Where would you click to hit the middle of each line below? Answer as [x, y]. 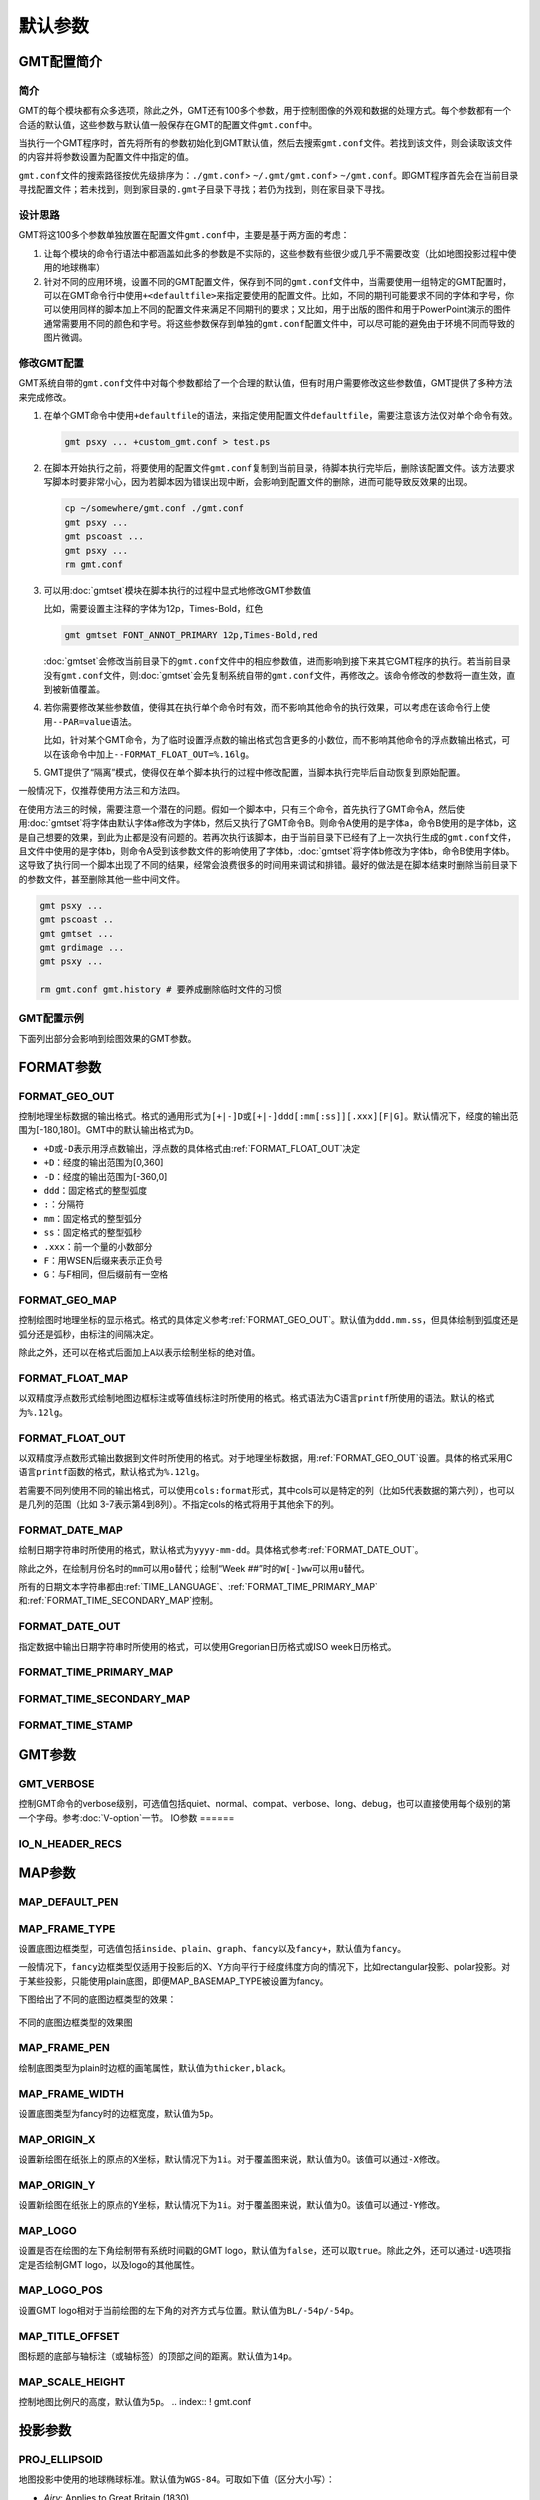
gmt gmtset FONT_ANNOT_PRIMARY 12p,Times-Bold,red [191, 635]
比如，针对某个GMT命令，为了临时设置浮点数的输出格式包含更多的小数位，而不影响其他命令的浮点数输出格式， [272, 740]
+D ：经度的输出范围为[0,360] [103, 1162]
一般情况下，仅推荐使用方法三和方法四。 [101, 791]
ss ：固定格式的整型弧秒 [92, 1232]
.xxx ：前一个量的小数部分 [98, 1246]
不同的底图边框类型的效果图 [75, 2022]
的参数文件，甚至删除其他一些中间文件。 [101, 879]
